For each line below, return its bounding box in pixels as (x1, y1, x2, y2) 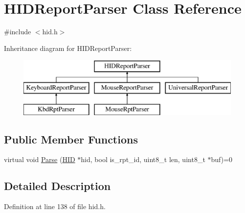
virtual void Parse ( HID (4, 154, 75, 165)
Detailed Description (4, 178, 111, 193)
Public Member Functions (4, 131, 138, 146)
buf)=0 (211, 154, 233, 165)
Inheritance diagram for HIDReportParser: (4, 43, 132, 53)
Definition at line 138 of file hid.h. (4, 201, 106, 212)
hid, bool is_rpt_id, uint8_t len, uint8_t (81, 154, 205, 165)
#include (4, 26, 31, 37)
